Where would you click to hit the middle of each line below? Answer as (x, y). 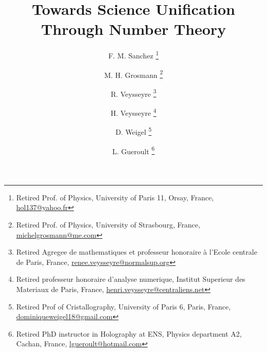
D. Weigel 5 (133, 131)
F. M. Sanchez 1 (133, 55)
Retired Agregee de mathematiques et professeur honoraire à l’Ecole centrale (137, 252)
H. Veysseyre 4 (133, 112)
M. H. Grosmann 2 (133, 74)
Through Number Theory (133, 29)
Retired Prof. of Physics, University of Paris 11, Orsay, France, (115, 197)
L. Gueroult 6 (133, 150)
